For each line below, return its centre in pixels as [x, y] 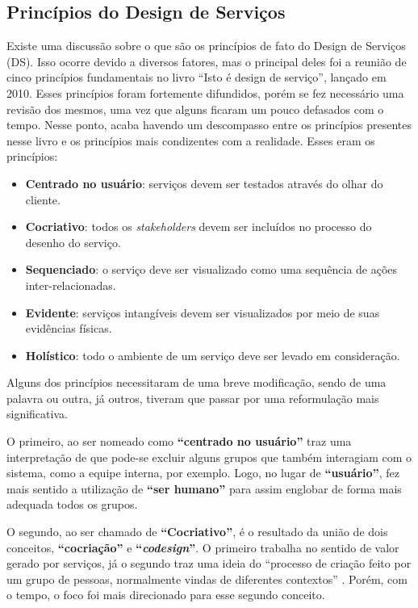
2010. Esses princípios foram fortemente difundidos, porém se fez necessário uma [205, 92]
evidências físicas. [69, 328]
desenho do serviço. [73, 242]
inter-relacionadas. [71, 285]
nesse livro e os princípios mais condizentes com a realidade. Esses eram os [191, 140]
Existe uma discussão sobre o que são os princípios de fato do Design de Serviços [206, 46]
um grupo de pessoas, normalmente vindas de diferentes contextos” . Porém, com [207, 579]
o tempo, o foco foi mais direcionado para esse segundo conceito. [166, 595]
